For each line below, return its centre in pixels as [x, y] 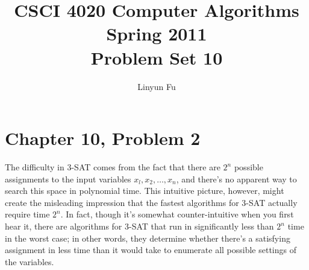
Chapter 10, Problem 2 [103, 138]
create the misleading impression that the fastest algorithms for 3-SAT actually [151, 202]
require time [27, 214]
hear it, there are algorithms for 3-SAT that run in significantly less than [139, 226]
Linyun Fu [157, 86]
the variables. [30, 261]
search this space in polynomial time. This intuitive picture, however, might [145, 191]
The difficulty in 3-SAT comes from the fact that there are [113, 167]
